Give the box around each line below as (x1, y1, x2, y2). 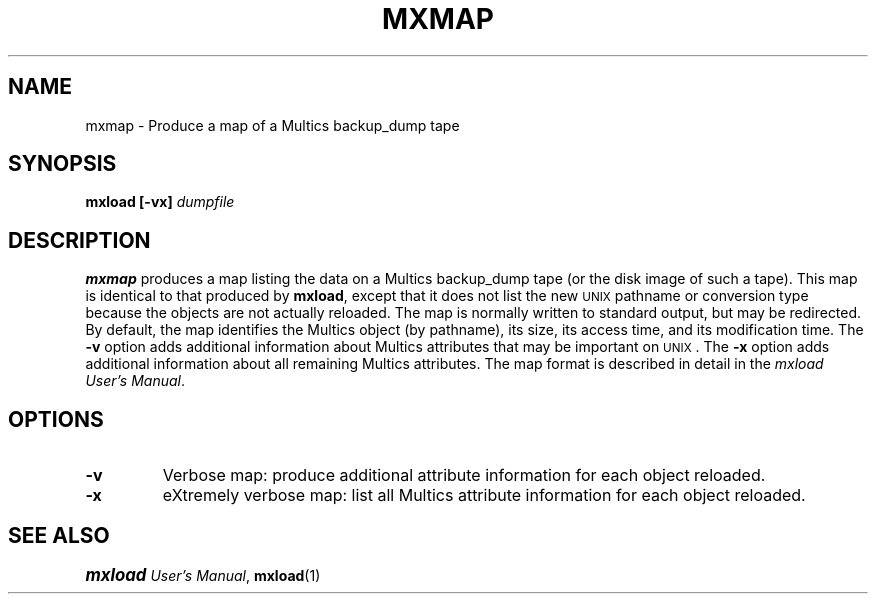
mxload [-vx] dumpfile (85, 193, 235, 211)
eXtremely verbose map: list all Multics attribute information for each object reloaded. (162, 485, 806, 506)
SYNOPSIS (8, 151, 117, 177)
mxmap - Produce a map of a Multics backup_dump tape (85, 116, 460, 134)
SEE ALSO (8, 522, 110, 548)
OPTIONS (8, 406, 104, 432)
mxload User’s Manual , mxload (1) (85, 564, 321, 585)
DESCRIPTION (8, 227, 151, 253)
